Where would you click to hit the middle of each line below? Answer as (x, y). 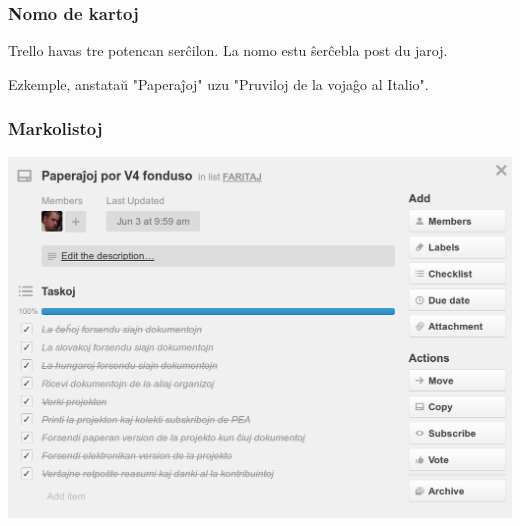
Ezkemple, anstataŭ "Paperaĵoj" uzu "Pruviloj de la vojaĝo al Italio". (218, 83)
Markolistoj (55, 128)
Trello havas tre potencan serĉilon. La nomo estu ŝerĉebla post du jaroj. (228, 50)
